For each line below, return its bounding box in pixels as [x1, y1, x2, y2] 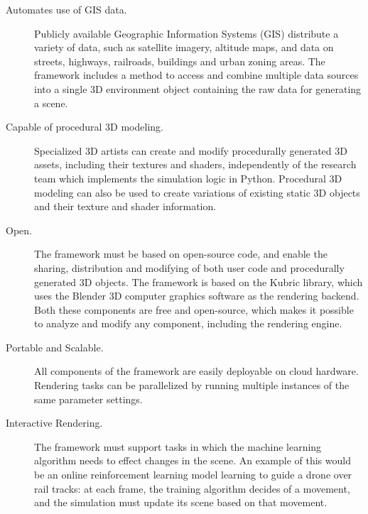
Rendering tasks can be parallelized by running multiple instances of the [34, 378, 350, 393]
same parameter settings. [34, 391, 143, 406]
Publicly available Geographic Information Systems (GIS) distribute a [34, 26, 339, 40]
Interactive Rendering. [6, 415, 103, 430]
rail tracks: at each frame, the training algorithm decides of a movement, [34, 481, 350, 496]
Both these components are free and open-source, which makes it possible [34, 302, 354, 317]
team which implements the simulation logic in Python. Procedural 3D [34, 170, 342, 185]
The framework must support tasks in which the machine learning [34, 439, 322, 454]
